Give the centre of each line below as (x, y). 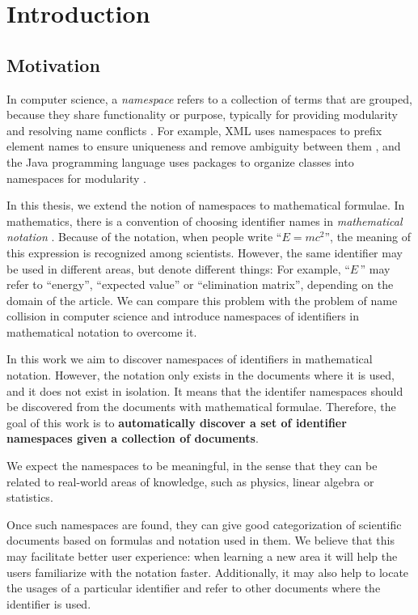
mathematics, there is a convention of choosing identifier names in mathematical (205, 221)
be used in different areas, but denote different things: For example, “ (178, 268)
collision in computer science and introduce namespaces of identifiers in (183, 316)
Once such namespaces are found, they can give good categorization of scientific (204, 524)
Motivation (53, 64)
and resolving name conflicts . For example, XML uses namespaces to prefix (194, 130)
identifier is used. (49, 603)
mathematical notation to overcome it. (102, 331)
